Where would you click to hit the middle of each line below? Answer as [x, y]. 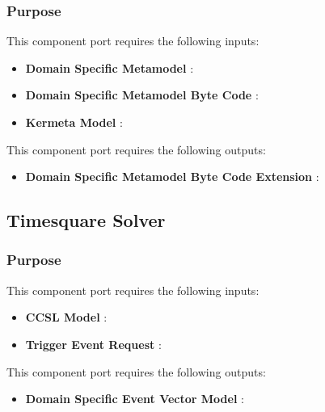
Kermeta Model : [74, 122]
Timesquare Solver [86, 220]
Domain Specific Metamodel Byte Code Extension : [172, 177]
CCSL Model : [66, 317]
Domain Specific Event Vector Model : [135, 399]
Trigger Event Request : [93, 344]
